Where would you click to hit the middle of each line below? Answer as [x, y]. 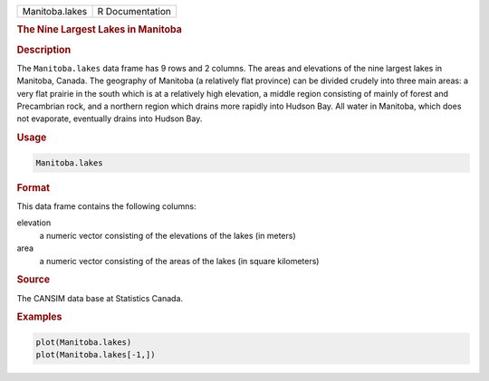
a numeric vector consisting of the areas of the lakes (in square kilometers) [179, 261]
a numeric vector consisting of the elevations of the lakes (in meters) [168, 235]
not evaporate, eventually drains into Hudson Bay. [110, 119]
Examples [39, 317]
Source [34, 280]
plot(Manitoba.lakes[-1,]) [96, 355]
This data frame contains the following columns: [106, 206]
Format [33, 187]
